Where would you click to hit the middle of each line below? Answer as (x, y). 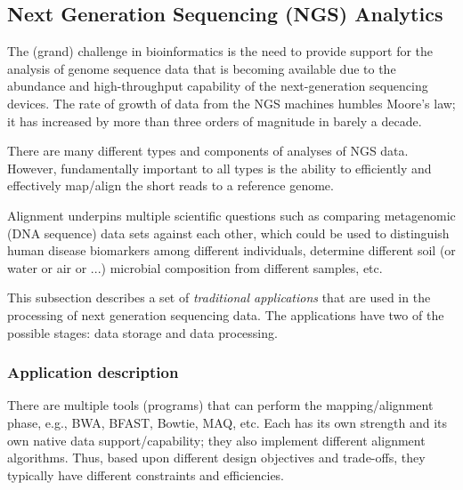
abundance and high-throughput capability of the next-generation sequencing (218, 86)
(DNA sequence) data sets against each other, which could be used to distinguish (228, 233)
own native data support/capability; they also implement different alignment (216, 440)
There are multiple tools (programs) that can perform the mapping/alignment (220, 405)
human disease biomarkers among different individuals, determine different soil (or (231, 250)
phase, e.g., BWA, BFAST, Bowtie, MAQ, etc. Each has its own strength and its (227, 422)
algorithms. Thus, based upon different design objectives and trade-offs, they (216, 458)
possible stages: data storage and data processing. (142, 332)
